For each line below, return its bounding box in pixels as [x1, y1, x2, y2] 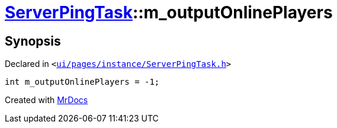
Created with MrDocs [5, 95, 88, 105]
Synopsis [5, 33, 61, 49]
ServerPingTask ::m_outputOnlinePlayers [5, 2, 333, 23]
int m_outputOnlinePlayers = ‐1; [5, 77, 160, 87]
